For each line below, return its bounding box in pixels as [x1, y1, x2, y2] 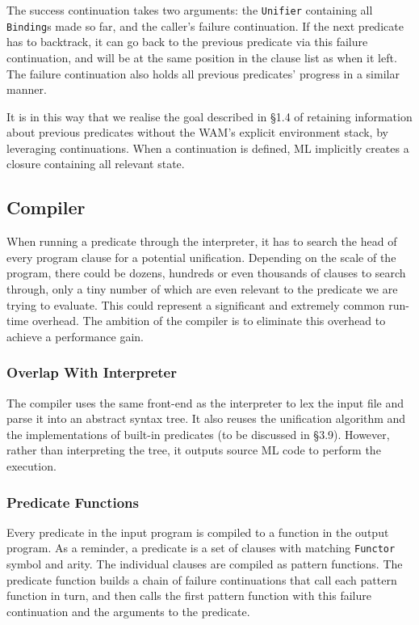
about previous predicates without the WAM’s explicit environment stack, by [6, 124, 388, 141]
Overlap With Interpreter [6, 362, 177, 382]
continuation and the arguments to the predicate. [6, 602, 250, 619]
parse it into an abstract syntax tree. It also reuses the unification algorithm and [6, 410, 406, 427]
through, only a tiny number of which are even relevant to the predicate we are [6, 281, 398, 298]
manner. [6, 81, 47, 98]
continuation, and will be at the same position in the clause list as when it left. [6, 49, 397, 65]
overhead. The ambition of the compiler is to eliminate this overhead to [31, 312, 386, 329]
